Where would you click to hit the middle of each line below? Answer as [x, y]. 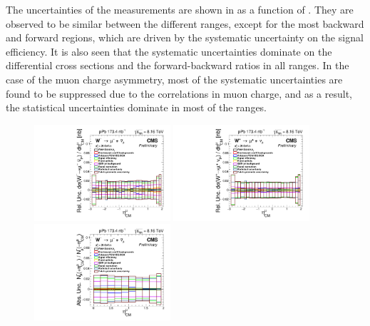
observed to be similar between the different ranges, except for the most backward [185, 23]
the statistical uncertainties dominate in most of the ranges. [137, 107]
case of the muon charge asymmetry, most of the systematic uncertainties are [174, 79]
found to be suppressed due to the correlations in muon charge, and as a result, [179, 93]
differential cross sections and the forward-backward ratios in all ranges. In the [178, 65]
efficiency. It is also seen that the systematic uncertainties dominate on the [169, 51]
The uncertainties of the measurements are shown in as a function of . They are [180, 9]
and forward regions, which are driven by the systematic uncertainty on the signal [185, 37]
